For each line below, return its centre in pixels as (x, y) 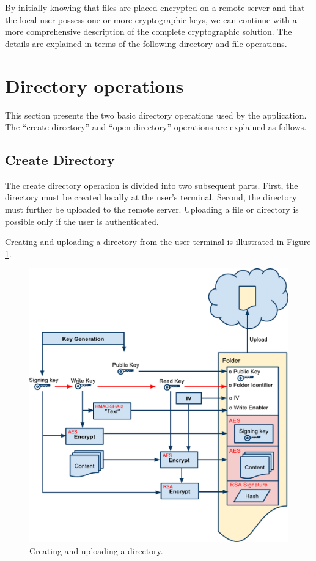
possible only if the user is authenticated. (82, 221)
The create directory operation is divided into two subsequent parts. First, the (152, 185)
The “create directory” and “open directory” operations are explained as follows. (156, 127)
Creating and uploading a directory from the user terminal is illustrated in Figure (158, 242)
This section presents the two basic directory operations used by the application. (156, 115)
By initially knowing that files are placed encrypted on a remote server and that (155, 7)
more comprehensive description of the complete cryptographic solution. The (149, 31)
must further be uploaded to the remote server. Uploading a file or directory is (152, 209)
